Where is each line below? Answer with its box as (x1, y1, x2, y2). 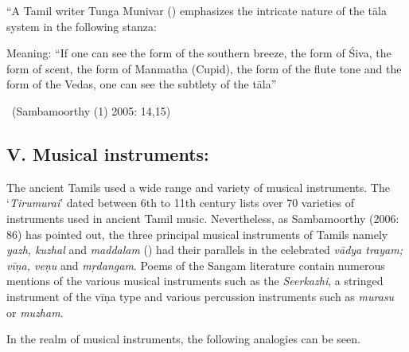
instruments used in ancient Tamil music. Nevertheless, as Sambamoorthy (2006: (6, 209, 399, 226)
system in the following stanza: (6, 18, 157, 34)
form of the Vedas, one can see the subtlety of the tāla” (6, 76, 277, 92)
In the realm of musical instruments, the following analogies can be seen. (6, 330, 360, 347)
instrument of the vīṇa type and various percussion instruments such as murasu (6, 287, 395, 304)
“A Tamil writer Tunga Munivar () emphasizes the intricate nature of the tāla (6, 2, 387, 18)
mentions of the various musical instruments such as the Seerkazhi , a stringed (6, 272, 384, 289)
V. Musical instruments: (6, 141, 209, 166)
